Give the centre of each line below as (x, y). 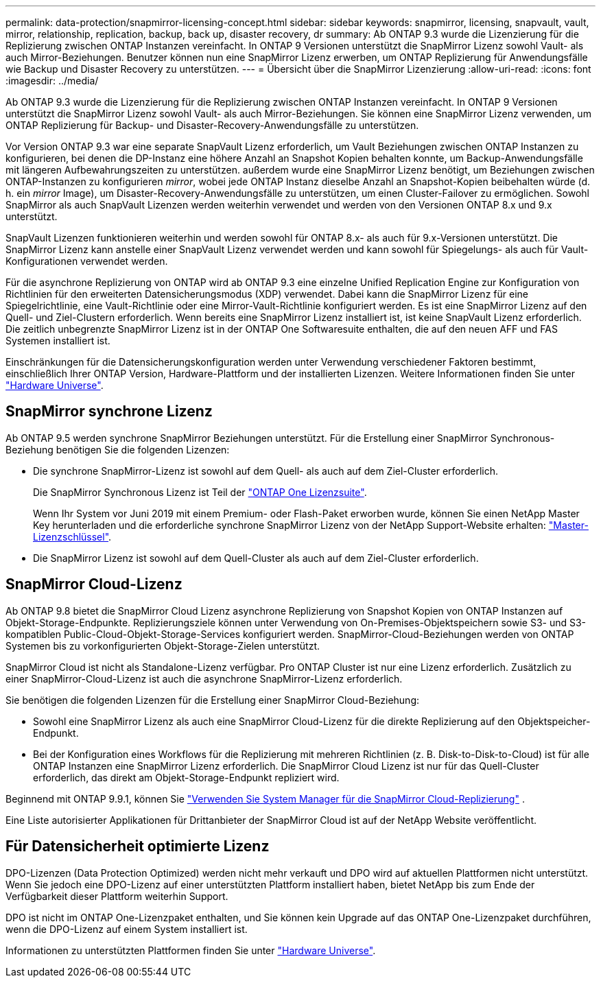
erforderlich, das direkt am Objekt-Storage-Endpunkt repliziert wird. (186, 777)
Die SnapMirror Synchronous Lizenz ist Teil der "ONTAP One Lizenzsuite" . (200, 492)
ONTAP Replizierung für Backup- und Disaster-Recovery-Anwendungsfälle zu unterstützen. (212, 125)
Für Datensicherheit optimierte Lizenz (138, 846)
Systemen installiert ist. (58, 341)
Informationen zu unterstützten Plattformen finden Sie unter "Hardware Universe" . (191, 950)
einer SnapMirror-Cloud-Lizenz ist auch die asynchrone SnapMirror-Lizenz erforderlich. (204, 678)
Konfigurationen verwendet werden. (87, 261)
